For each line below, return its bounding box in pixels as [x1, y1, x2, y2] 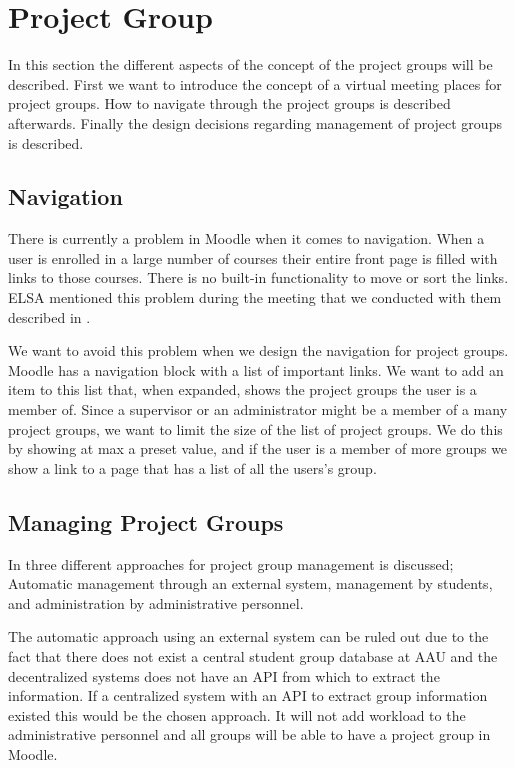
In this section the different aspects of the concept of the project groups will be [8, 54, 493, 75]
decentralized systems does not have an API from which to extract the [8, 665, 440, 686]
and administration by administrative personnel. [8, 592, 304, 613]
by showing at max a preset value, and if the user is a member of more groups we [8, 438, 508, 459]
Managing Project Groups [8, 506, 284, 537]
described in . [8, 306, 91, 327]
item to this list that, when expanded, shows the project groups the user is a [8, 379, 477, 400]
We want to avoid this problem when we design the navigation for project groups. [8, 340, 509, 361]
